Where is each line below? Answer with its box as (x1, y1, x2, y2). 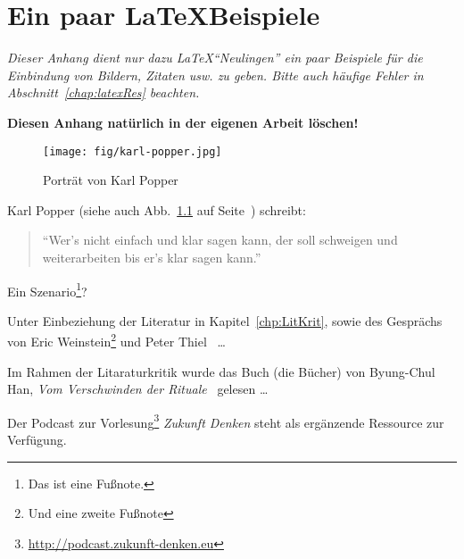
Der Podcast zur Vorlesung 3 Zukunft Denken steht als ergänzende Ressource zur (7, 410, 444, 431)
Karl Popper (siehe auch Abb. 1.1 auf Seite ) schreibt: (7, 200, 306, 219)
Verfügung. (7, 430, 67, 449)
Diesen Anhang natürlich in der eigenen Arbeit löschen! (7, 113, 359, 131)
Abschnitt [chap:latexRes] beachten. (7, 83, 200, 102)
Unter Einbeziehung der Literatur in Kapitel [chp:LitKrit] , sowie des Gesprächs (7, 311, 443, 330)
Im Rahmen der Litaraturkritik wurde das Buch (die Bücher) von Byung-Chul (7, 362, 435, 380)
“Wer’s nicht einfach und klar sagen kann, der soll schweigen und (42, 230, 398, 249)
